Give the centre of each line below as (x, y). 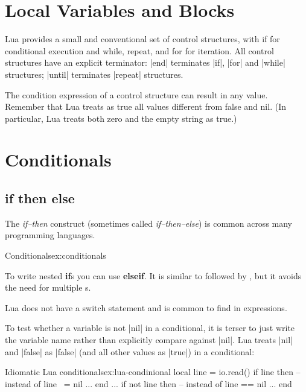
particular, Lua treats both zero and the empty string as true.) (121, 118)
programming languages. (50, 235)
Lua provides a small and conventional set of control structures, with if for (142, 39)
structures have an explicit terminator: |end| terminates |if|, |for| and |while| (145, 62)
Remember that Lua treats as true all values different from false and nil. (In (145, 106)
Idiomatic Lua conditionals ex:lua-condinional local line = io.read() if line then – (153, 372)
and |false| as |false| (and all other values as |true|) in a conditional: (130, 351)
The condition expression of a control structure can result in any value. (136, 94)
